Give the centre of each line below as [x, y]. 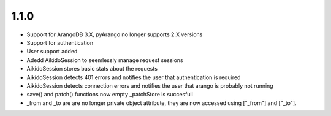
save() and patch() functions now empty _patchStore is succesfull [110, 95]
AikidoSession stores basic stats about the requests [92, 69]
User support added [52, 52]
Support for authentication [60, 42]
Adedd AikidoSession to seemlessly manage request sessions [105, 60]
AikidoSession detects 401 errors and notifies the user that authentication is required [134, 77]
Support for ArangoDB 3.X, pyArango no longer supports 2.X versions [115, 34]
